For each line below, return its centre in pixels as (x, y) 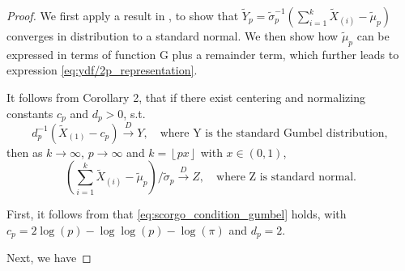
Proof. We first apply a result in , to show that (123, 15)
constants (30, 113)
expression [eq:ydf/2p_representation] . (102, 70)
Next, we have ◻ (49, 258)
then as (25, 152)
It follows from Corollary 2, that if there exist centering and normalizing (186, 97)
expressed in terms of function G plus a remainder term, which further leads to (203, 54)
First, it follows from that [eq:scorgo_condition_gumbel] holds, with (177, 214)
